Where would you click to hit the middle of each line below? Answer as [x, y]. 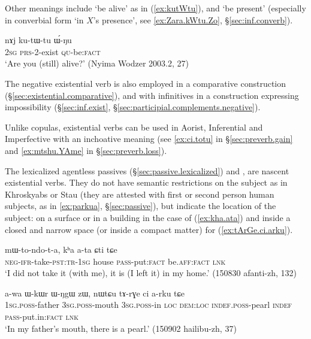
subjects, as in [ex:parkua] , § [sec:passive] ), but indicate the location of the [141, 206]
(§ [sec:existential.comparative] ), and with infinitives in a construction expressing [152, 95]
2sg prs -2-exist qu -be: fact [53, 51]
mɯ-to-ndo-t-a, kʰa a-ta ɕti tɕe [61, 249]
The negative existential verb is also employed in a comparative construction [145, 83]
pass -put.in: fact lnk [42, 317]
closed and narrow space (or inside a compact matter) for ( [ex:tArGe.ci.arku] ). [149, 229]
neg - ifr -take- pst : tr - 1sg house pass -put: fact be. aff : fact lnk [115, 261]
